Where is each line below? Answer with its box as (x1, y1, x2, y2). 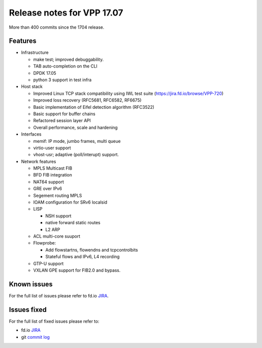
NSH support (45, 213, 72, 219)
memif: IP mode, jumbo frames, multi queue (33, 138, 121, 144)
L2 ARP (45, 226, 61, 232)
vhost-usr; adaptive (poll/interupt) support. (33, 152, 119, 157)
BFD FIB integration (33, 172, 72, 178)
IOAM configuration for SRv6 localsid (33, 199, 108, 205)
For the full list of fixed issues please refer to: (9, 318, 99, 324)
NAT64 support (33, 179, 64, 185)
